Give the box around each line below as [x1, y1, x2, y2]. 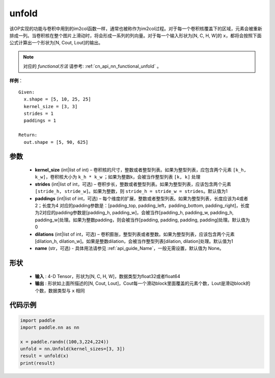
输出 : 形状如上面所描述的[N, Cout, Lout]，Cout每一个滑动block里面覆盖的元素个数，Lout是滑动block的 [35, 281, 251, 287]
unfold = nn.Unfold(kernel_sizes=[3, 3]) [20, 346, 125, 352]
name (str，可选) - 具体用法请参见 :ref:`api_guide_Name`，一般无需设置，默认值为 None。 [35, 245, 224, 251]
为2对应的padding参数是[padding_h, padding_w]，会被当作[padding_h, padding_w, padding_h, [35, 210, 234, 216]
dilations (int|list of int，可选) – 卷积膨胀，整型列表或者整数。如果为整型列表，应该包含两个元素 [35, 231, 235, 237]
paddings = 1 [23, 118, 57, 123]
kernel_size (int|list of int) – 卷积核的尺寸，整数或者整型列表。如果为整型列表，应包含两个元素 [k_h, [35, 167, 246, 173]
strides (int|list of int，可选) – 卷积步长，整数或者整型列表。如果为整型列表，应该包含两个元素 [35, 181, 231, 187]
